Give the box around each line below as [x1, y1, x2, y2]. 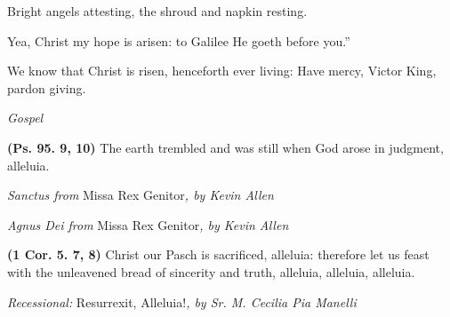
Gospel [7, 108, 44, 127]
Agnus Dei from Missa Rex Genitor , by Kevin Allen [7, 215, 289, 234]
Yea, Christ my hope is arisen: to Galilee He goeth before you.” [7, 31, 350, 50]
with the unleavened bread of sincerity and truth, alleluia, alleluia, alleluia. [7, 262, 415, 281]
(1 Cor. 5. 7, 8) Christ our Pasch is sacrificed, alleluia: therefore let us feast [7, 245, 430, 264]
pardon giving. [7, 78, 86, 97]
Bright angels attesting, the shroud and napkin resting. [7, 2, 308, 20]
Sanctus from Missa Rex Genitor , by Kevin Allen [7, 186, 274, 204]
